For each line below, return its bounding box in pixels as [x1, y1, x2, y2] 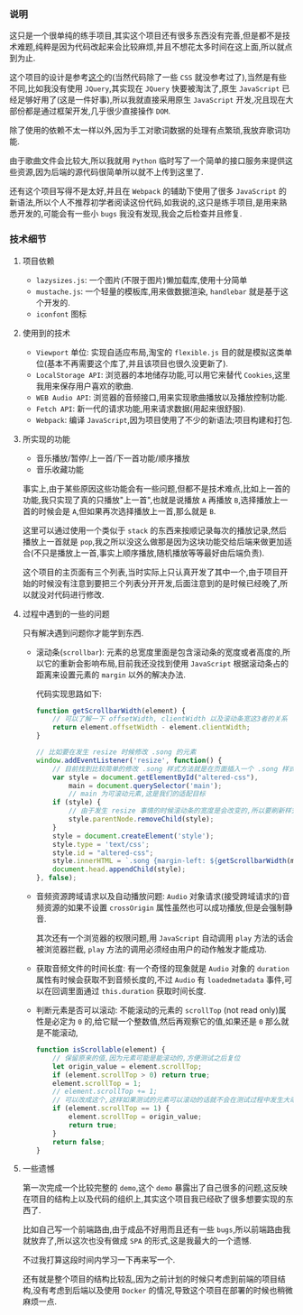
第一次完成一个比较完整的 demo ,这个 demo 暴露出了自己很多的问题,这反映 [22, 1182, 288, 1193]
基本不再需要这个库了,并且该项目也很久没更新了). [46, 358, 228, 369]
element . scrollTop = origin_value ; [68, 1112, 203, 1122]
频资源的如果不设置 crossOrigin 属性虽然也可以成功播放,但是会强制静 [35, 902, 293, 913]
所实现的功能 [22, 433, 70, 444]
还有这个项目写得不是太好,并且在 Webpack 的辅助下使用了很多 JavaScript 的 [9, 186, 287, 197]
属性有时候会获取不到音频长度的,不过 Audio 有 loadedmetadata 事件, [35, 974, 285, 985]
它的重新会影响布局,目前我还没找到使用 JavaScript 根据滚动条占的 [43, 657, 289, 668]
